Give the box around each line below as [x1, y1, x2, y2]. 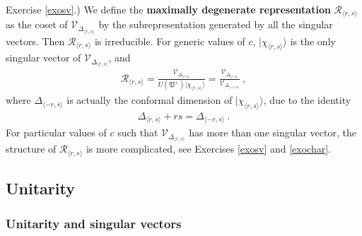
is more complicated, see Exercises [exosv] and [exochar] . [86, 141, 331, 156]
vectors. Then [6, 33, 65, 48]
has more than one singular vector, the [189, 125, 356, 140]
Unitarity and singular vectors [6, 214, 182, 232]
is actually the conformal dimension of [66, 93, 233, 107]
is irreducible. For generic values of [94, 33, 245, 48]
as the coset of [6, 17, 68, 32]
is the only [290, 33, 336, 48]
